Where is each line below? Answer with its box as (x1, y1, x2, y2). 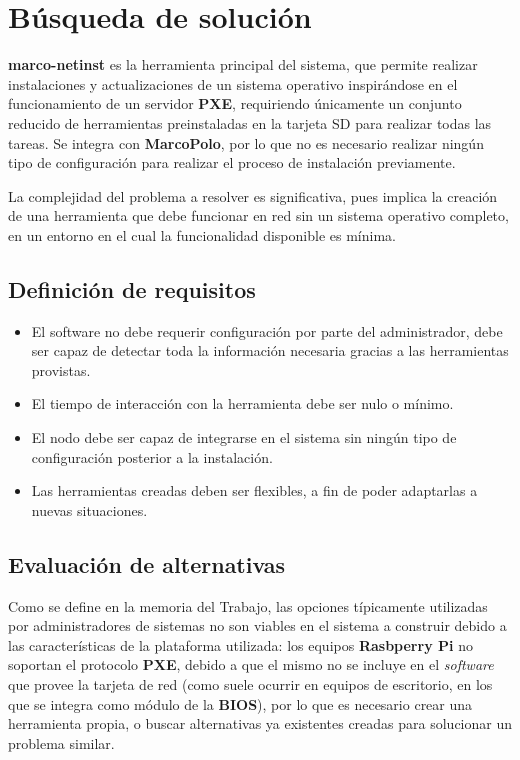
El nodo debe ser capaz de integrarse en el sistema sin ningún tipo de (31, 427, 457, 448)
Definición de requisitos (8, 273, 256, 304)
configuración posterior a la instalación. (31, 446, 273, 467)
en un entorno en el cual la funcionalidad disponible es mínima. (8, 224, 396, 245)
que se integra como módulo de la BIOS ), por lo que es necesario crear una (8, 693, 473, 714)
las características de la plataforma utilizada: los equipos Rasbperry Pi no (8, 634, 473, 655)
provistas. (31, 359, 91, 380)
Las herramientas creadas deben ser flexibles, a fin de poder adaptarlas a (31, 480, 478, 501)
